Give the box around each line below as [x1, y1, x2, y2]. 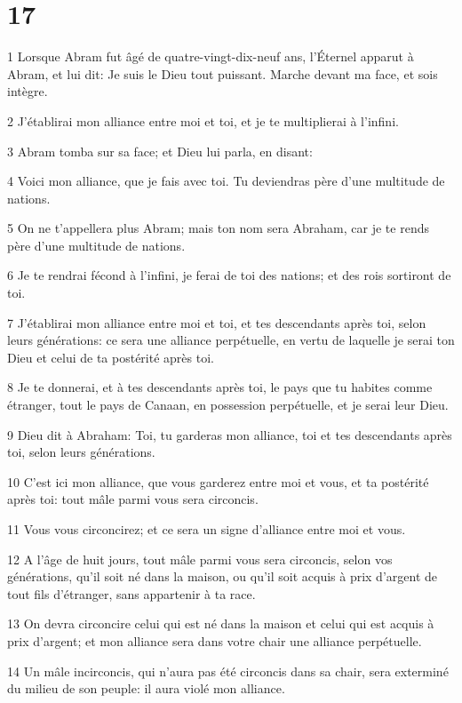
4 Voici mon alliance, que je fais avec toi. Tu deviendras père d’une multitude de [7, 172, 445, 190]
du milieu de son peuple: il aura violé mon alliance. [7, 679, 285, 698]
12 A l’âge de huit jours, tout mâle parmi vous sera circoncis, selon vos [7, 549, 393, 568]
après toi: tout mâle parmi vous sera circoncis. [7, 490, 259, 508]
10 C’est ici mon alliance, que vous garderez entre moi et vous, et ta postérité [7, 472, 429, 491]
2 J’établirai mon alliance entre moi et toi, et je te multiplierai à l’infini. [7, 111, 399, 130]
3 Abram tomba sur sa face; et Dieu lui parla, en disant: [7, 141, 313, 160]
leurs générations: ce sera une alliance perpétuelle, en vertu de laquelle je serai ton [7, 331, 455, 349]
